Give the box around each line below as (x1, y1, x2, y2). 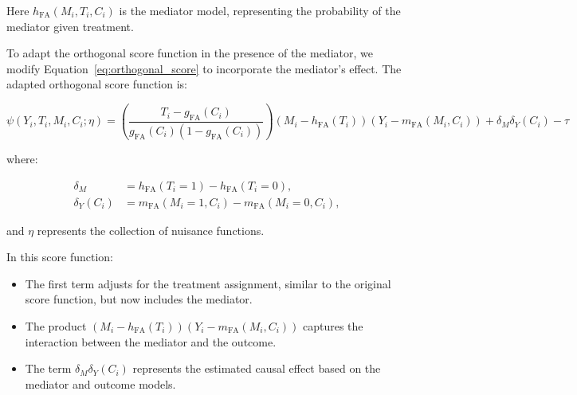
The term (25, 360, 72, 377)
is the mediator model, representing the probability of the (119, 2, 401, 18)
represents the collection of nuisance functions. (37, 221, 265, 238)
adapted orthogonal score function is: (6, 76, 187, 92)
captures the (302, 317, 363, 334)
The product (25, 317, 87, 334)
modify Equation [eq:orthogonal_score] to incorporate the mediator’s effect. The (6, 60, 402, 76)
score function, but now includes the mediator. (25, 291, 253, 307)
